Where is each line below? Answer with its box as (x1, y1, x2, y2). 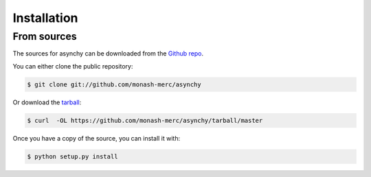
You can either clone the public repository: (12, 62, 133, 70)
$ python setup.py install (27, 152, 118, 161)
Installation (12, 10, 78, 25)
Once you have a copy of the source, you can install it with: (12, 134, 181, 142)
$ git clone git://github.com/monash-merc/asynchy (27, 80, 202, 88)
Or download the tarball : (12, 98, 82, 106)
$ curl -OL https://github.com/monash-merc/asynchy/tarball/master (27, 117, 263, 124)
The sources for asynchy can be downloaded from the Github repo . (12, 49, 204, 58)
